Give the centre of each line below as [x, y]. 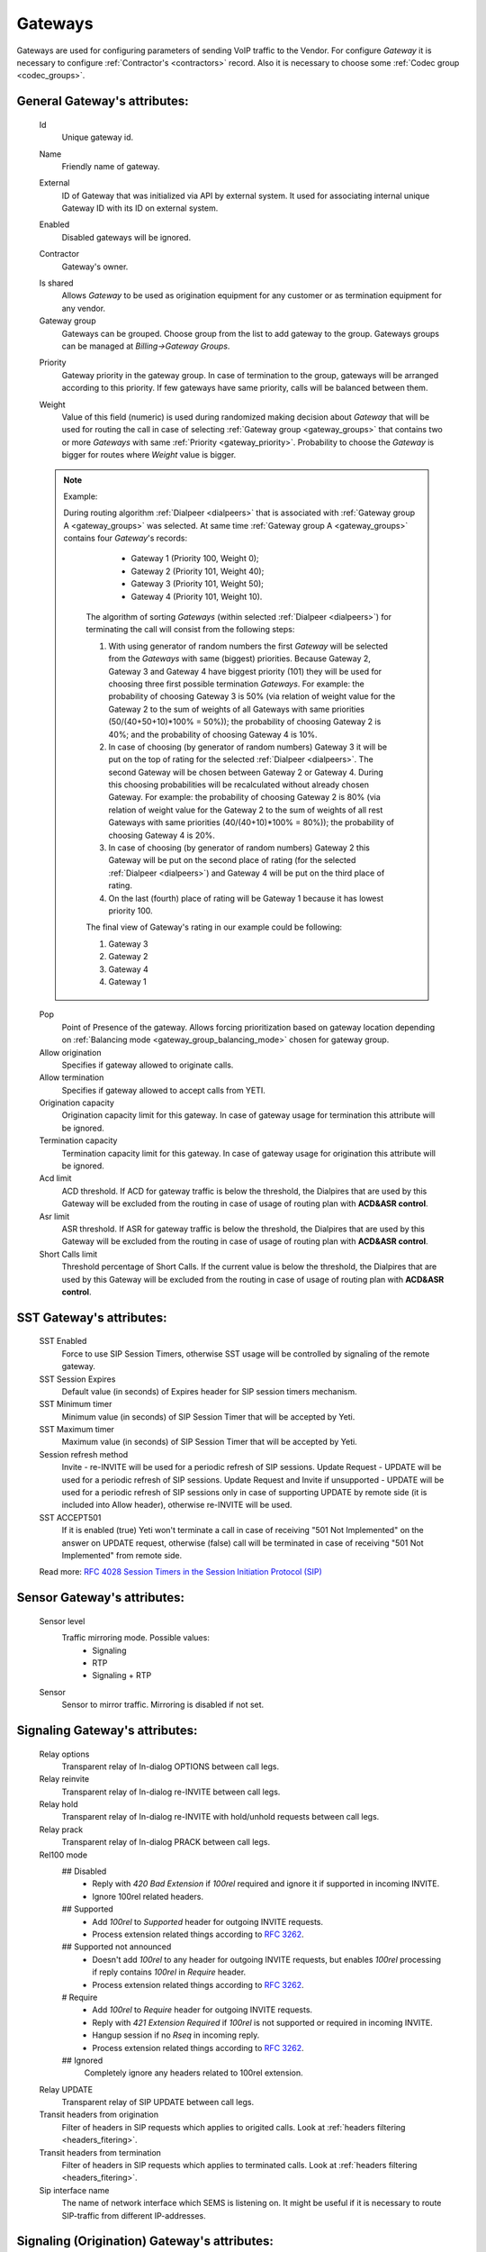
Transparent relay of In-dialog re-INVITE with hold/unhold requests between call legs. [220, 1817]
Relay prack [61, 1830]
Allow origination [70, 1052]
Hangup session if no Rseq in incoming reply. [176, 2035]
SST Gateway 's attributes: [92, 1317]
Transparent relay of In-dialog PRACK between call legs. [166, 1842]
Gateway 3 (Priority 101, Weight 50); [198, 584]
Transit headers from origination [99, 2115]
